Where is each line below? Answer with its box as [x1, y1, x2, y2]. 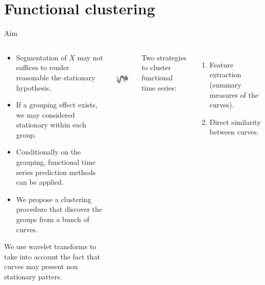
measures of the [209, 89, 258, 100]
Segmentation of [16, 52, 67, 62]
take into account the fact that [4, 251, 100, 261]
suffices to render [16, 62, 69, 73]
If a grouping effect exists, [16, 99, 98, 110]
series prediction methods [16, 166, 96, 177]
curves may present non [4, 261, 78, 272]
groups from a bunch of [16, 214, 89, 225]
